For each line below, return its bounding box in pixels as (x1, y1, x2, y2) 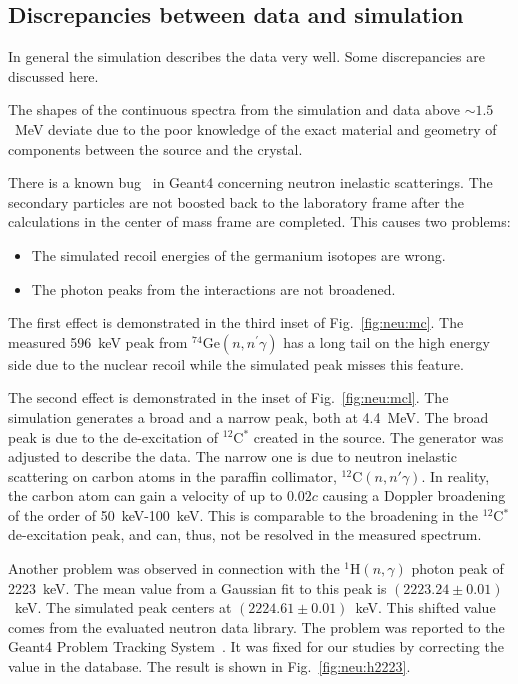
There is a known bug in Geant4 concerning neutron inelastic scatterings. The (8, 172, 493, 193)
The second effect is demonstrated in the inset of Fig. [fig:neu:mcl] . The (8, 387, 449, 408)
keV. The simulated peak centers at (14, 597, 232, 618)
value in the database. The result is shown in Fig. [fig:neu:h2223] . (8, 656, 411, 677)
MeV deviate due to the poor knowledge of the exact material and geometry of (14, 118, 497, 139)
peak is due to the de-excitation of (8, 426, 219, 447)
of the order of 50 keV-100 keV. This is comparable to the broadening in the (8, 504, 479, 525)
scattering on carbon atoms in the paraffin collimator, (8, 465, 337, 486)
